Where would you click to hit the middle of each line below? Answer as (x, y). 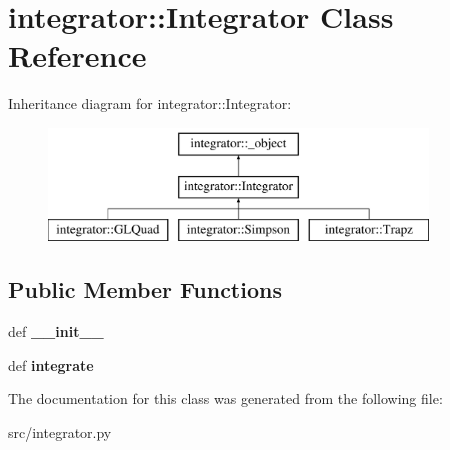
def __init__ (56, 331)
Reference (77, 55)
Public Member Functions (145, 289)
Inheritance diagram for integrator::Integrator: (150, 103)
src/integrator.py (60, 431)
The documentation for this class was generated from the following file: (225, 398)
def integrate (51, 364)
